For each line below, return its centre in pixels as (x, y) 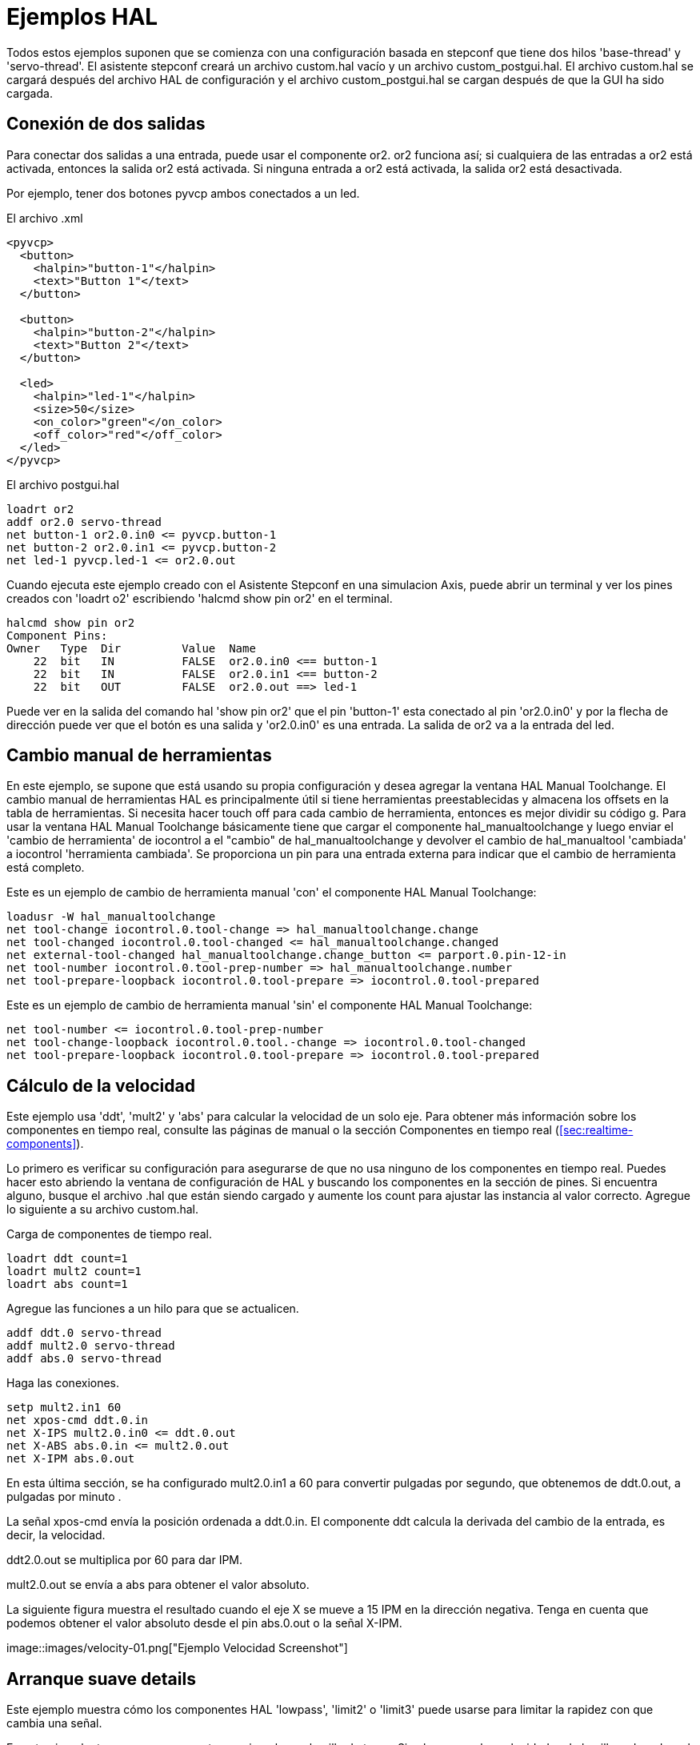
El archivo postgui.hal (63, 484)
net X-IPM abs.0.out (71, 1459)
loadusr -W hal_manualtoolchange (111, 917)
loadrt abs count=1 (67, 1284)
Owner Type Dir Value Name (131, 648)
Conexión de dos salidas (106, 124)
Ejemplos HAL (82, 17)
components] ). (45, 1144)
